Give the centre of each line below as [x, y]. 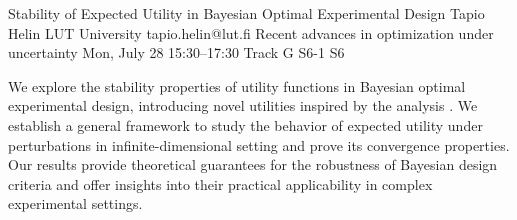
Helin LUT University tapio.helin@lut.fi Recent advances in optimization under [251, 32]
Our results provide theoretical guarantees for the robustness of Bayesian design [253, 164]
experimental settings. [75, 203]
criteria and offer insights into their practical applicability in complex [220, 183]
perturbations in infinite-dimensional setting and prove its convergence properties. [259, 144]
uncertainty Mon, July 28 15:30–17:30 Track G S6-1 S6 [176, 52]
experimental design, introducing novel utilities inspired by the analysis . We [243, 105]
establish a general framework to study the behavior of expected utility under [245, 124]
